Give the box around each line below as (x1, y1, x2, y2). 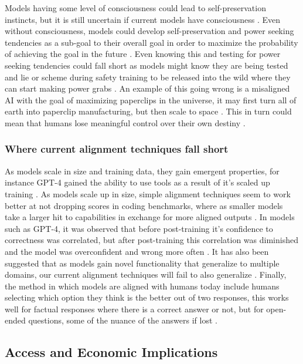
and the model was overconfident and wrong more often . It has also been (5, 245, 269, 257)
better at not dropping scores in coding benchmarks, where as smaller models (5, 199, 283, 211)
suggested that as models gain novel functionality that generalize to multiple (5, 257, 280, 269)
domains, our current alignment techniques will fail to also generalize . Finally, (5, 268, 287, 281)
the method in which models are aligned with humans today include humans (5, 279, 280, 292)
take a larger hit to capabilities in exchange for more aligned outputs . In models (5, 211, 295, 223)
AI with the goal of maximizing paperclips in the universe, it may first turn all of (5, 93, 297, 106)
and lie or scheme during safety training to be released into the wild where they (5, 70, 291, 83)
